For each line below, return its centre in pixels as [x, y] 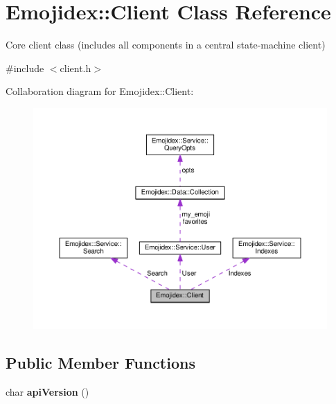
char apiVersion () [47, 391]
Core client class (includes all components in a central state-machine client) [166, 45]
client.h [76, 68]
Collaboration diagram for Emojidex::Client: [100, 91]
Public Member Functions [100, 362]
